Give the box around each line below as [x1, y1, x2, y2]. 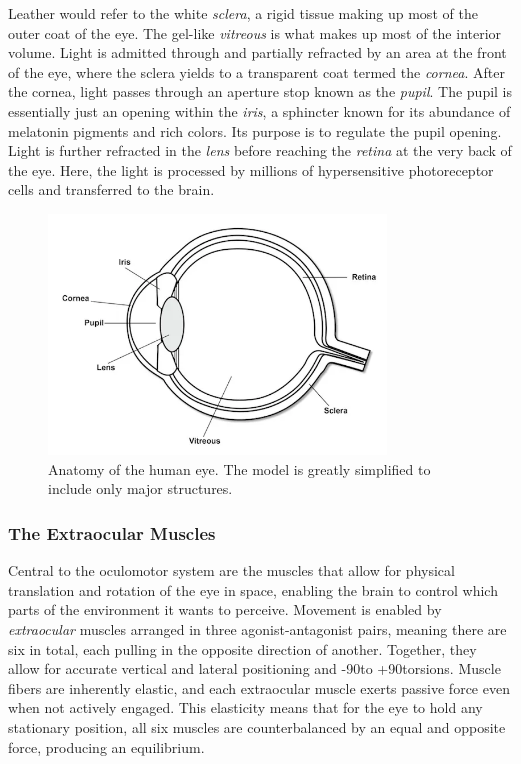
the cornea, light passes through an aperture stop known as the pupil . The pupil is [8, 81, 513, 102]
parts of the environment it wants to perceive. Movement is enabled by [8, 599, 442, 620]
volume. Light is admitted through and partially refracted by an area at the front [8, 42, 507, 63]
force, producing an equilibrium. [8, 736, 205, 757]
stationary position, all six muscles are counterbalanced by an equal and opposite [8, 716, 506, 737]
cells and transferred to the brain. [8, 179, 215, 200]
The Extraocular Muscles [8, 520, 216, 545]
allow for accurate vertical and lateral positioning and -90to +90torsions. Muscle [8, 658, 501, 679]
